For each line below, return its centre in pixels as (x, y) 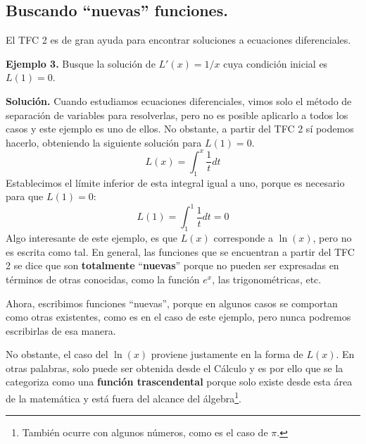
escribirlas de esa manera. (61, 330)
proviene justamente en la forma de (227, 354)
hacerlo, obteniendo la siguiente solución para (104, 142)
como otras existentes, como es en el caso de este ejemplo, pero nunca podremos (178, 317)
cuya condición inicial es (276, 63)
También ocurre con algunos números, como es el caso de (145, 432)
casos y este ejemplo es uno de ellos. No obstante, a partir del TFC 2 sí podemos (180, 129)
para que (25, 196)
